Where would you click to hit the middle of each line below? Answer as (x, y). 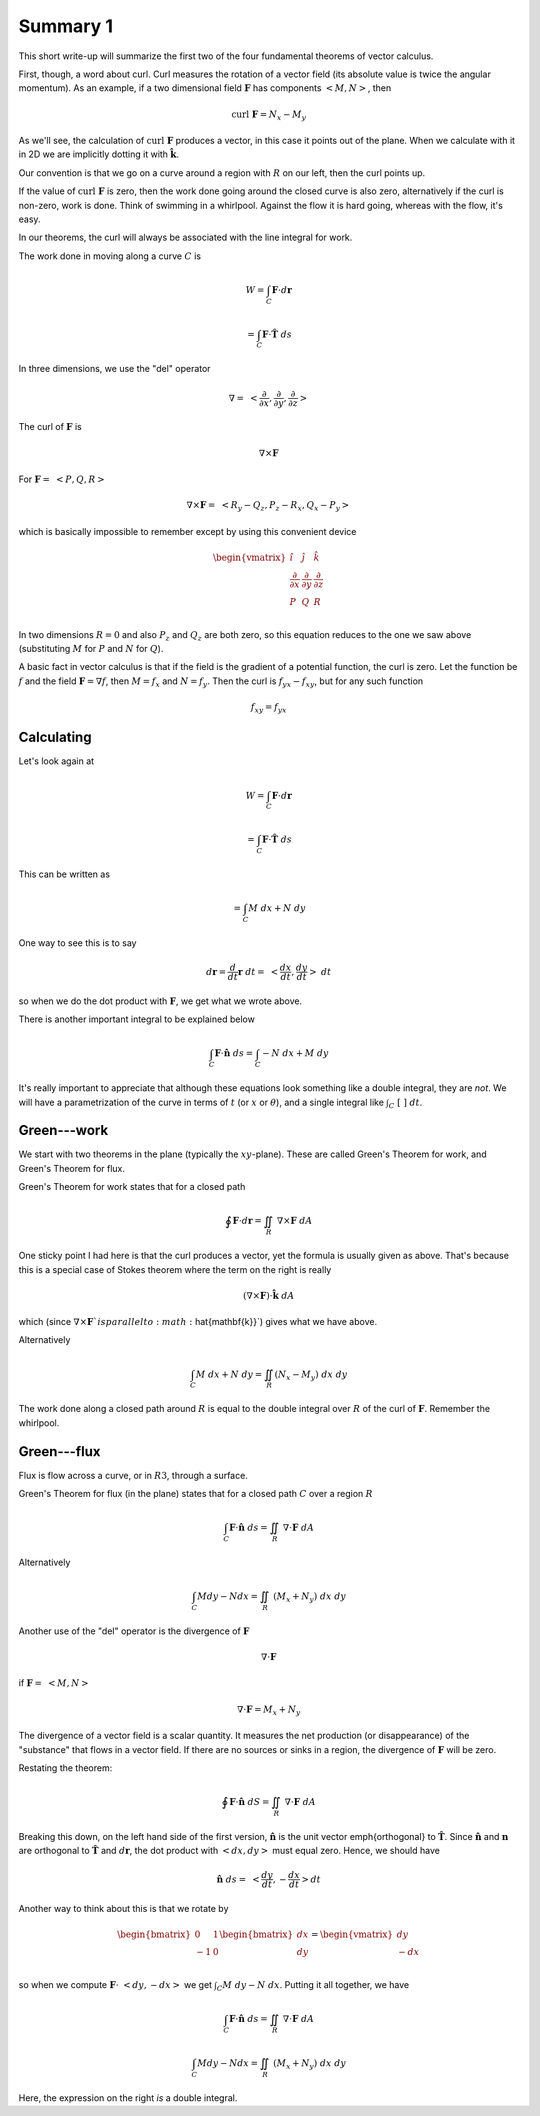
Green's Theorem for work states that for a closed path (132, 1187)
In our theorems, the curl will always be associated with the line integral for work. (185, 237)
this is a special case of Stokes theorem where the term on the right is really (175, 1269)
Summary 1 (66, 26)
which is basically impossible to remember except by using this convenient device (187, 531)
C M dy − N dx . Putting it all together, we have (313, 1986)
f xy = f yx (268, 708)
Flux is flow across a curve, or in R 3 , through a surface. (133, 1475)
